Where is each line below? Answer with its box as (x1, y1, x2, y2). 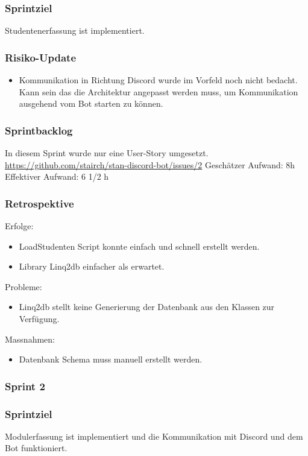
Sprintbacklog (5, 122, 73, 138)
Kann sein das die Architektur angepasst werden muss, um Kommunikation (19, 85, 298, 98)
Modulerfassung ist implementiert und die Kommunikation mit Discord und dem (5, 429, 303, 442)
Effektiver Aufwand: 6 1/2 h (5, 170, 109, 183)
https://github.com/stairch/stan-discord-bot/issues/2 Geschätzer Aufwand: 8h (5, 158, 295, 171)
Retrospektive (5, 195, 74, 211)
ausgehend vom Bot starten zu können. (19, 97, 163, 110)
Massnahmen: (5, 332, 55, 345)
